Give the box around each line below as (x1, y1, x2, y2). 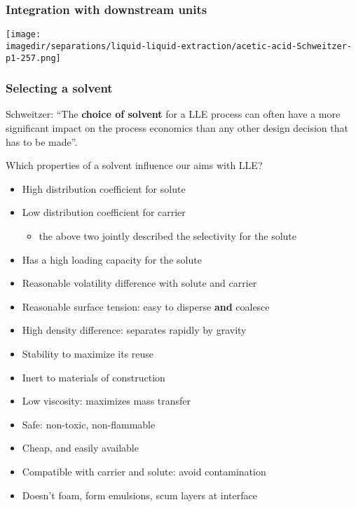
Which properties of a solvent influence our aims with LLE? (6, 158, 263, 173)
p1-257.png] (6, 53, 61, 63)
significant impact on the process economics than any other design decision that (6, 121, 348, 135)
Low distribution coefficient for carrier (22, 205, 186, 219)
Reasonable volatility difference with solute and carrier (22, 276, 257, 290)
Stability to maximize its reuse (22, 346, 154, 360)
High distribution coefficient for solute (22, 181, 186, 196)
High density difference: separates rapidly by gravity (22, 323, 247, 337)
